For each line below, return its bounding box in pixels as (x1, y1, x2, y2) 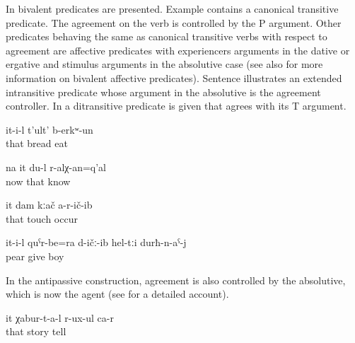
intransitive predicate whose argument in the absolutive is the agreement (6, 84, 321, 99)
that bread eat (6, 136, 68, 151)
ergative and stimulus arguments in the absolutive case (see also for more (6, 57, 323, 71)
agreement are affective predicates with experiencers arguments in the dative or (6, 42, 350, 57)
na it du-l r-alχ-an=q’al (6, 159, 106, 174)
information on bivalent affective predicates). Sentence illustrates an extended (6, 70, 342, 85)
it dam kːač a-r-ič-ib (6, 197, 93, 212)
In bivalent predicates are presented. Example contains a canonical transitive (6, 1, 339, 16)
